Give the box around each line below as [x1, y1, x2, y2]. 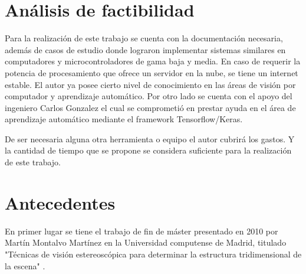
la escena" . [5, 259, 45, 272]
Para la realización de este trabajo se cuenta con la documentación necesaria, [5, 32, 283, 44]
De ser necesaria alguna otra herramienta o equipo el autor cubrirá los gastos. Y [5, 132, 295, 145]
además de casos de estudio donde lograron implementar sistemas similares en [5, 43, 286, 56]
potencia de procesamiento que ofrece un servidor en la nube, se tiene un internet [5, 66, 298, 79]
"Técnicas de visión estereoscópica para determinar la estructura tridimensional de [5, 247, 302, 260]
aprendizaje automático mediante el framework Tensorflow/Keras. [5, 113, 243, 125]
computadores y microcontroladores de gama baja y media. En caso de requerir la [5, 55, 301, 67]
